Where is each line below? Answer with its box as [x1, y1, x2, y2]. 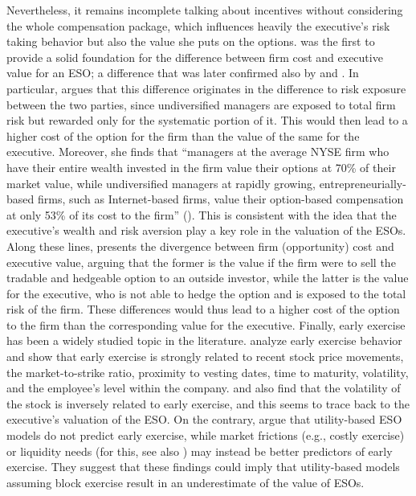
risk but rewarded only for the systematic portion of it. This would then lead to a [6, 112, 408, 129]
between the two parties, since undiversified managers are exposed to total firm [6, 96, 396, 113]
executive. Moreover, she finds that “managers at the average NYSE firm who [6, 143, 389, 160]
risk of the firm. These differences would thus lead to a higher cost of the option [6, 301, 400, 318]
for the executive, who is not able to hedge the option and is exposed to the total [6, 285, 406, 301]
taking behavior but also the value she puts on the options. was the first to [6, 33, 375, 50]
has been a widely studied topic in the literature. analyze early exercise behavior [6, 332, 402, 349]
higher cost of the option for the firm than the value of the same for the [6, 127, 360, 144]
